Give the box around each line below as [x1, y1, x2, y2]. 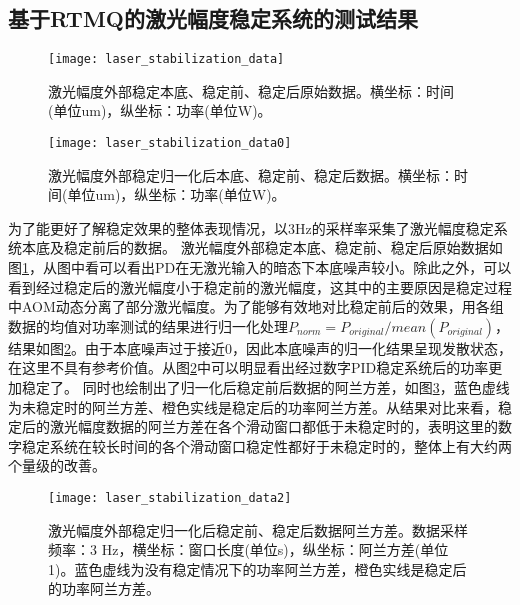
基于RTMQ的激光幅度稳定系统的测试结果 [8, 3, 418, 34]
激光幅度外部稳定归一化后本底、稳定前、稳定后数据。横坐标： [48, 164, 454, 185]
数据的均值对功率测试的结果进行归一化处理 [8, 315, 288, 336]
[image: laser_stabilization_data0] [48, 136, 292, 151]
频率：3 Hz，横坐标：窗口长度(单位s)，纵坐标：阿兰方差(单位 [48, 539, 449, 560]
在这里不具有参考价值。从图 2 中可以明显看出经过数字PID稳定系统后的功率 [8, 357, 489, 378]
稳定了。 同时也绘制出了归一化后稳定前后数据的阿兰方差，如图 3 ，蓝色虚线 [21, 377, 510, 398]
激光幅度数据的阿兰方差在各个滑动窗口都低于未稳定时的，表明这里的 [49, 416, 498, 437]
